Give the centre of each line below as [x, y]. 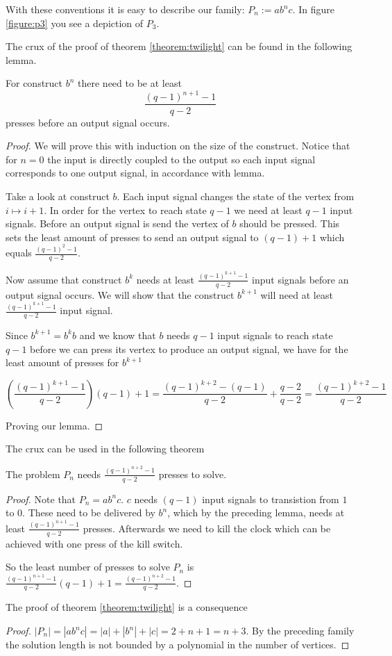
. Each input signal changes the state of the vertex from [236, 196]
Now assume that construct [64, 279]
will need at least [297, 294]
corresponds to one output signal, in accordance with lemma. [135, 173]
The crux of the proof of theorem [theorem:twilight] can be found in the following [179, 46]
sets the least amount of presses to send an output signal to [132, 237]
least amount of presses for [62, 362]
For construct [34, 83]
